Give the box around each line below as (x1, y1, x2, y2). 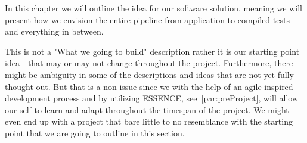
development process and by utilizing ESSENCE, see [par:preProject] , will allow (5, 92, 298, 104)
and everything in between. (5, 25, 104, 38)
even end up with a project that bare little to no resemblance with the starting (5, 115, 293, 128)
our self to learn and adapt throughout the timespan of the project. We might (5, 103, 289, 116)
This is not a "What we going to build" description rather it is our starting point (5, 45, 300, 57)
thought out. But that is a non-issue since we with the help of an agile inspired (5, 80, 293, 92)
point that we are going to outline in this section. (5, 126, 185, 139)
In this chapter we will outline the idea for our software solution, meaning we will (5, 2, 302, 14)
